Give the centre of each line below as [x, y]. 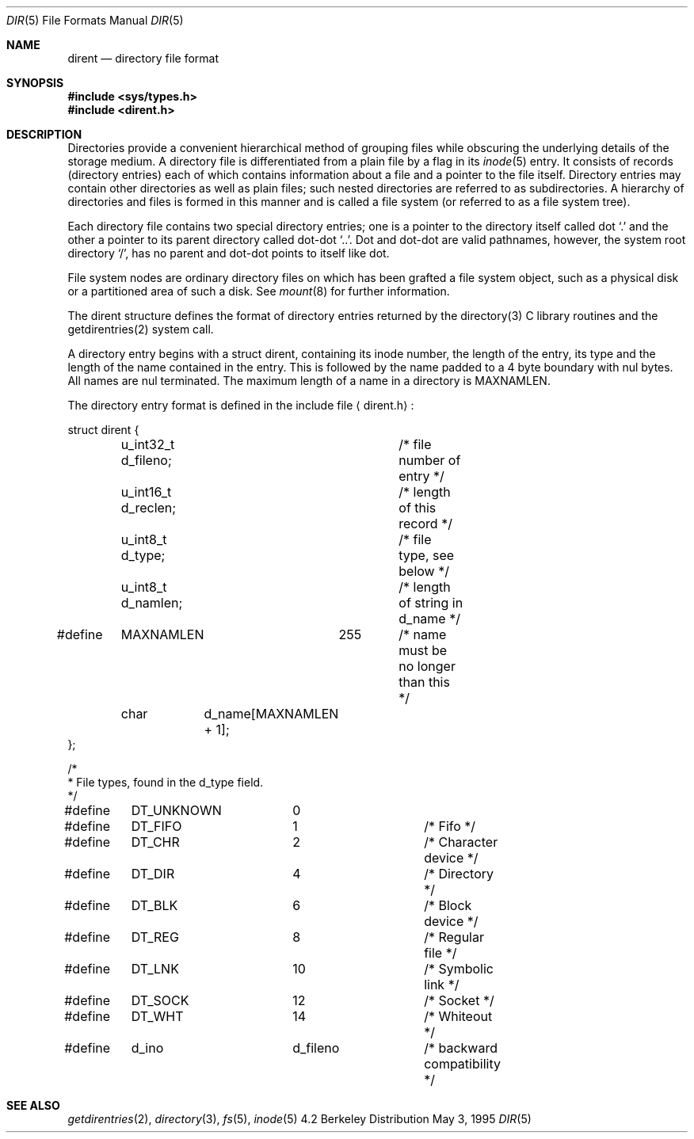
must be [423, 650]
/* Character [461, 842]
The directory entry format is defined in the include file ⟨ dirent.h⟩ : [241, 405]
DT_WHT [157, 1016]
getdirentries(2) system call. [141, 329]
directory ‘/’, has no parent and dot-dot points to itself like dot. [229, 253]
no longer [427, 666]
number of [430, 460]
